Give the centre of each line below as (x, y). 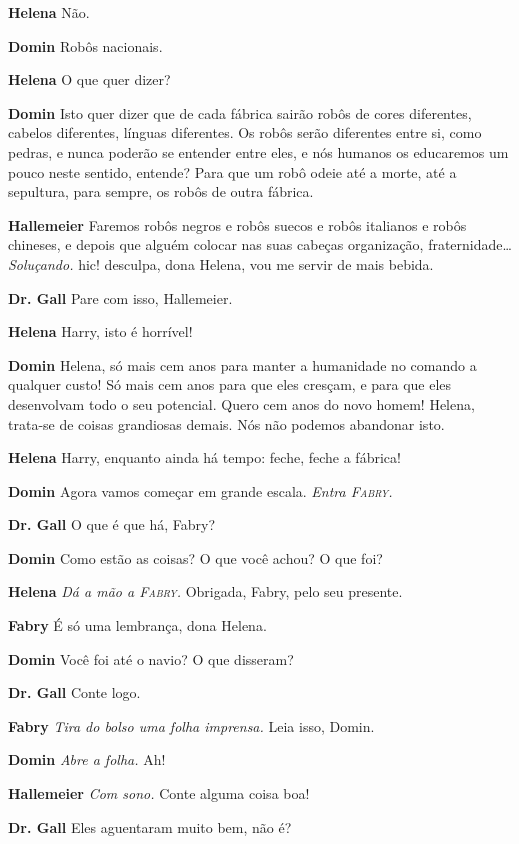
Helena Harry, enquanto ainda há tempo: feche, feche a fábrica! (204, 457)
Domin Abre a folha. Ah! (87, 759)
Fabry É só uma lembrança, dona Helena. (137, 625)
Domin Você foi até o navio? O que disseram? (151, 658)
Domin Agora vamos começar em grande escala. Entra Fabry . (200, 490)
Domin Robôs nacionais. (85, 45)
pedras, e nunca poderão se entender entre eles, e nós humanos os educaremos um (258, 151)
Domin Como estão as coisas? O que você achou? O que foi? (195, 557)
